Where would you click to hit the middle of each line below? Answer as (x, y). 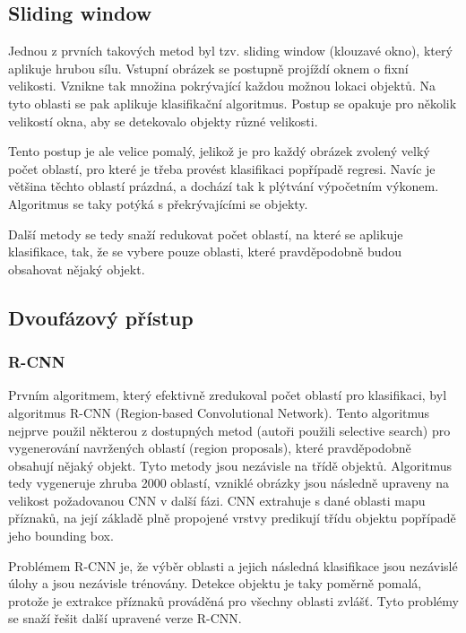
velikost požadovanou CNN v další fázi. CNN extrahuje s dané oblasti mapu (217, 500)
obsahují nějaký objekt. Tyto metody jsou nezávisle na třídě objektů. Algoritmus (230, 465)
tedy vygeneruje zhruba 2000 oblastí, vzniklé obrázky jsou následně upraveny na (229, 483)
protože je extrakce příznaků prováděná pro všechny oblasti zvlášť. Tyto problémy (233, 600)
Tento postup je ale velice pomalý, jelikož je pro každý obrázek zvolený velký (219, 151)
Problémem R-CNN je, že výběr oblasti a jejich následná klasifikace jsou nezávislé (233, 565)
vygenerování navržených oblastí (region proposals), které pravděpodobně (210, 448)
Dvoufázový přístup (101, 317)
